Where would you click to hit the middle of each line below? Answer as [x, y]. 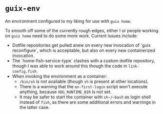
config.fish [24, 71]
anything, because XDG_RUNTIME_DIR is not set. [65, 92]
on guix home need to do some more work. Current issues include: [71, 36]
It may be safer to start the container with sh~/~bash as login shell [85, 97]
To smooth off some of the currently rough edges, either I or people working [82, 30]
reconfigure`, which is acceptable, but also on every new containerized [83, 50]
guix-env [23, 9]
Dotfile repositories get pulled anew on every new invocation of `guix [81, 45]
